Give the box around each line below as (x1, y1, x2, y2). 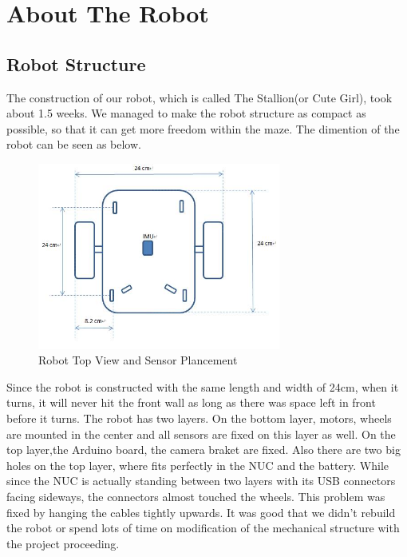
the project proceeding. (6, 535, 120, 551)
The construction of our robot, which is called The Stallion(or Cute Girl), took (6, 89, 393, 105)
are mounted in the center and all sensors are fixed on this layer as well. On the (6, 425, 396, 442)
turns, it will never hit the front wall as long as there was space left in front (6, 394, 376, 411)
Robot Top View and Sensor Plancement (38, 352, 238, 368)
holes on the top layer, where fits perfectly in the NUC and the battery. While (6, 456, 389, 473)
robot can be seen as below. (6, 136, 141, 153)
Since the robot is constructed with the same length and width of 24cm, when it (6, 378, 399, 395)
